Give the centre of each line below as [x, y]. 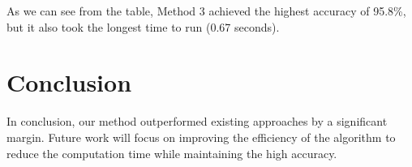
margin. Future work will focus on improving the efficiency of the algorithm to [201, 137]
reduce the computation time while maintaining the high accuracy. [172, 153]
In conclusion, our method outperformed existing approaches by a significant [197, 121]
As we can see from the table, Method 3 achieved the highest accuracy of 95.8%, [206, 11]
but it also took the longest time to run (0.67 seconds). [143, 26]
